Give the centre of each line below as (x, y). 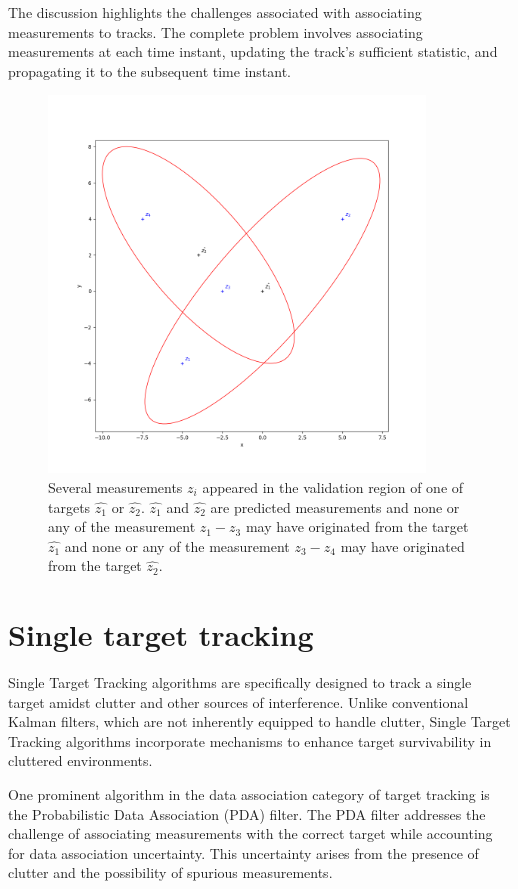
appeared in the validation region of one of (333, 486)
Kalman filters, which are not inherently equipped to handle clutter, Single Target (259, 721)
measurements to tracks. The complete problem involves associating (215, 31)
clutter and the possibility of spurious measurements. (170, 872)
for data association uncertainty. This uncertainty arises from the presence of (243, 852)
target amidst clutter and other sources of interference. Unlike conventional (238, 701)
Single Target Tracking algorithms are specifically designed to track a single (240, 682)
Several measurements (115, 486)
